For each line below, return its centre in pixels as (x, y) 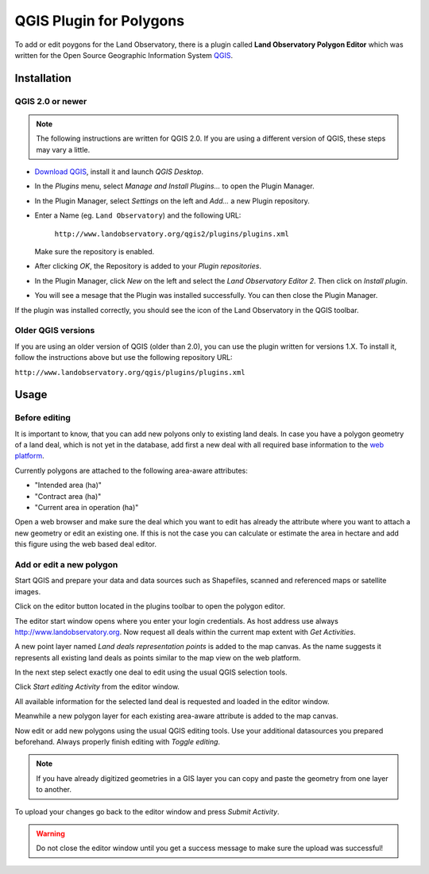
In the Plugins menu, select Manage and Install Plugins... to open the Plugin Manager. (174, 186)
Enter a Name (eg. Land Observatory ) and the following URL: (138, 215)
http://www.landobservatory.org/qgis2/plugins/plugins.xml (172, 234)
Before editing (43, 418)
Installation (43, 78)
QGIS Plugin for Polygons (100, 21)
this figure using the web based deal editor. (85, 544)
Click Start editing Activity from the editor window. (97, 686)
